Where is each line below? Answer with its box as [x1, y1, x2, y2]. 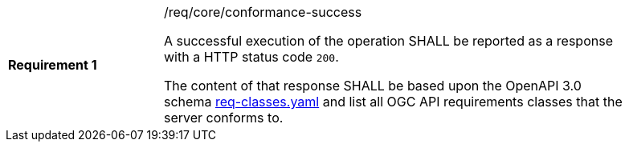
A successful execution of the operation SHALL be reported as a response [164, 33, 613, 49]
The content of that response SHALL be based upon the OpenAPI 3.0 [164, 78, 582, 94]
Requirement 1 [8, 57, 97, 73]
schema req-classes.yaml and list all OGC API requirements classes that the [164, 94, 623, 110]
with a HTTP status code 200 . [164, 49, 339, 65]
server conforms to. [164, 110, 284, 126]
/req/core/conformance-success [164, 4, 362, 20]
